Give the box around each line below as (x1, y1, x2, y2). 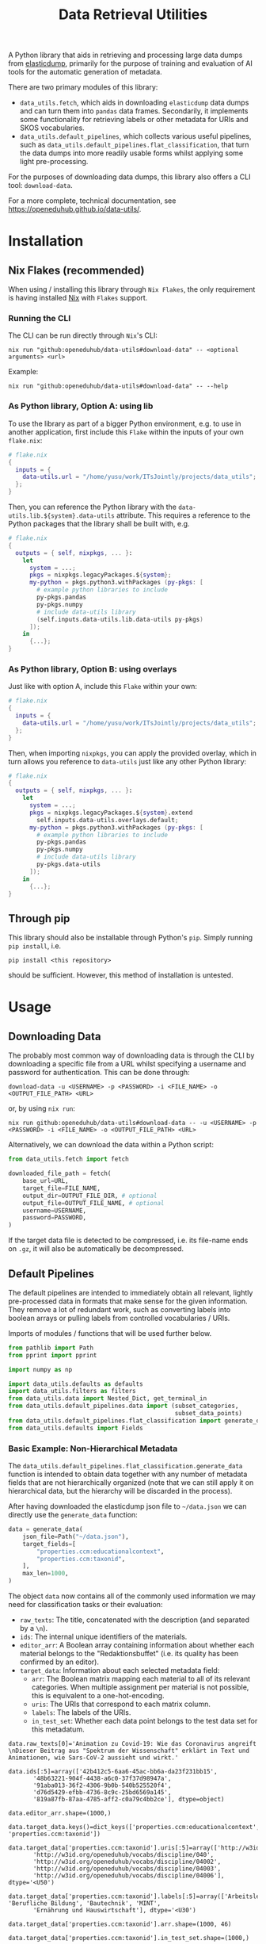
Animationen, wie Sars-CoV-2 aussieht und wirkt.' (8, 1754, 179, 1762)
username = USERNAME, (22, 1207, 87, 1215)
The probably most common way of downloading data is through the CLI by (8, 1050, 255, 1060)
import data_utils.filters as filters (8, 1387, 136, 1395)
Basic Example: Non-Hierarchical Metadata (8, 1443, 178, 1454)
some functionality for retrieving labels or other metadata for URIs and (19, 115, 249, 124)
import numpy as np (8, 1365, 73, 1373)
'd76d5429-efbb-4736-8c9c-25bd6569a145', (32, 1789, 172, 1797)
